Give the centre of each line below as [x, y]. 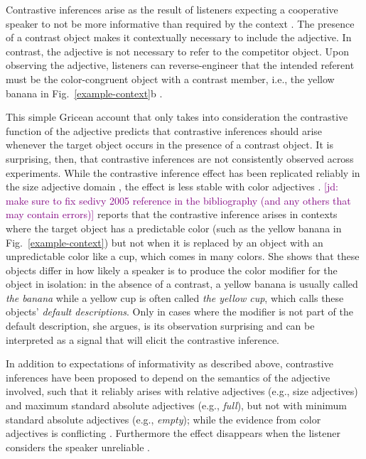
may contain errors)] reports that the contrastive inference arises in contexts [172, 214]
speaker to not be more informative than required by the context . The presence [180, 23]
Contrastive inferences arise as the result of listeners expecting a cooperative [172, 9]
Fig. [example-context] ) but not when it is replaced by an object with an [165, 242]
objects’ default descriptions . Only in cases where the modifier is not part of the [179, 312]
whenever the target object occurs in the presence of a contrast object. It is [169, 145]
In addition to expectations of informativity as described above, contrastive [169, 363]
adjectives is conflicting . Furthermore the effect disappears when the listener [173, 433]
